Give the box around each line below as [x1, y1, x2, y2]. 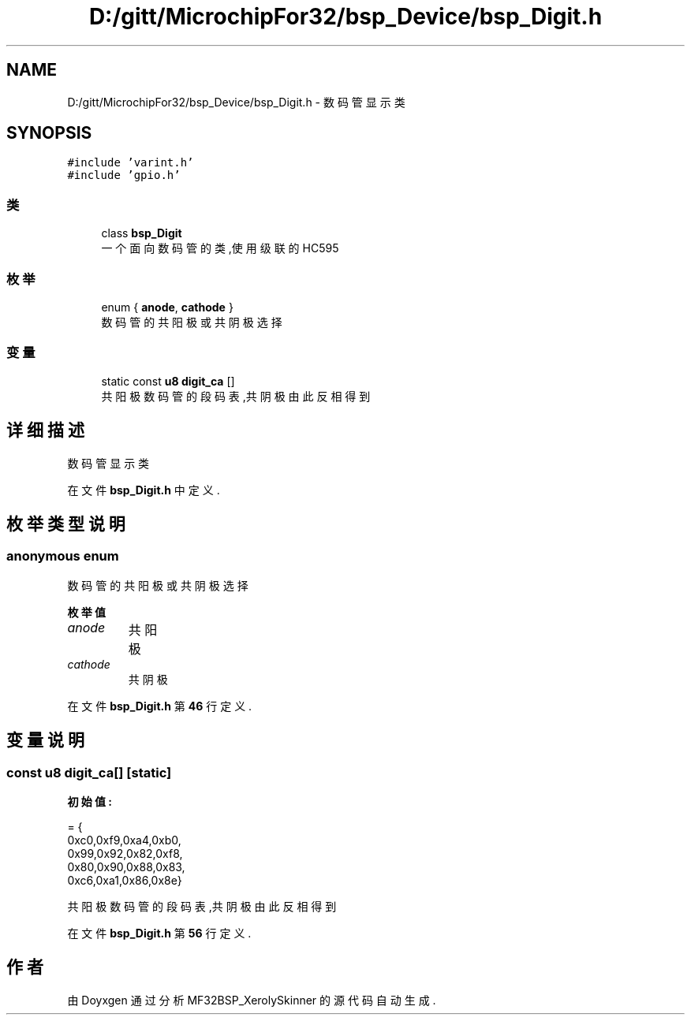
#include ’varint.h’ [67, 156, 194, 170]
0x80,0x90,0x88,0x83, [67, 859, 185, 874]
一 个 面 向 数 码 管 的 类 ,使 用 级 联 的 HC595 [101, 241, 339, 255]
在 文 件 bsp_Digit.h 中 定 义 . [67, 483, 220, 497]
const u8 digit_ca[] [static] [6, 764, 172, 781]
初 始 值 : [67, 794, 113, 808]
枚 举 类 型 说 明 [6, 513, 125, 534]
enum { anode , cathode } [101, 300, 233, 314]
